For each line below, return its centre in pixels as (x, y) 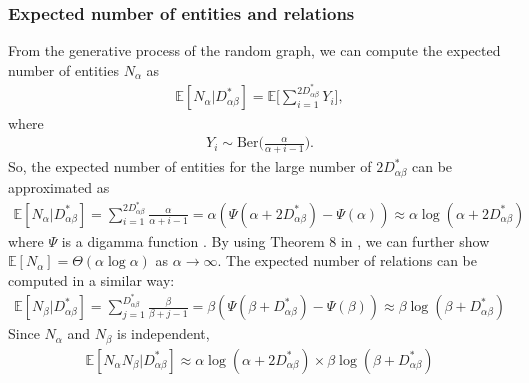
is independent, (163, 333)
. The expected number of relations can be (347, 260)
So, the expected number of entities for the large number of (190, 166)
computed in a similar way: (91, 279)
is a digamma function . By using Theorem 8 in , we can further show (275, 240)
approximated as (59, 186)
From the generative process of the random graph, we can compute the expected (254, 50)
